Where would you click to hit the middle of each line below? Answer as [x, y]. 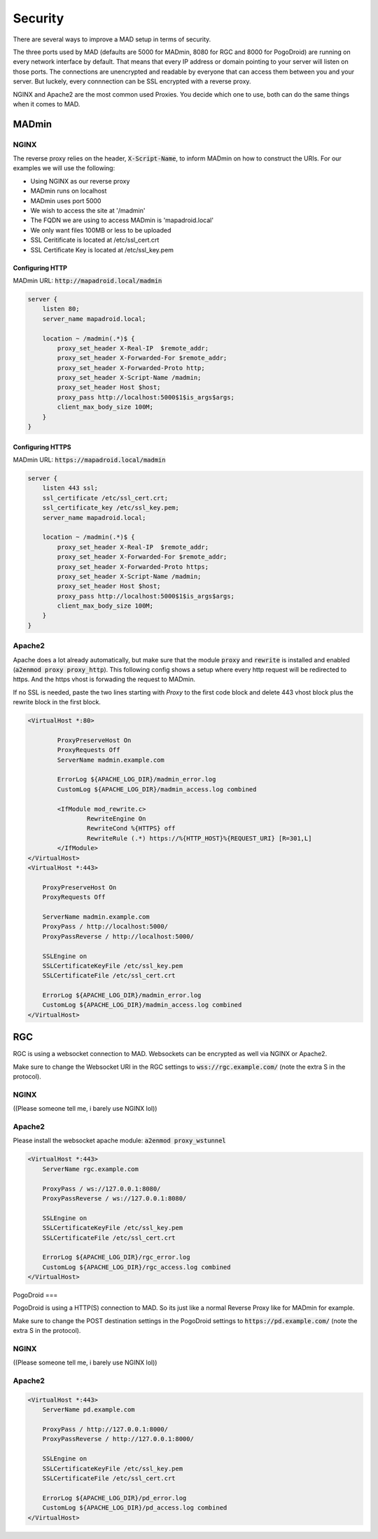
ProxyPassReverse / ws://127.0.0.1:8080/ [114, 1198]
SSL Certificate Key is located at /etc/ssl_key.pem [102, 249]
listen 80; [61, 309]
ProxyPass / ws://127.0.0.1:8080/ [101, 1189]
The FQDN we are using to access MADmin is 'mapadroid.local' [122, 220]
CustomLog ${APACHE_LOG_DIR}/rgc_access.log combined [136, 1267]
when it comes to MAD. [47, 104]
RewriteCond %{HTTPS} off [131, 828]
